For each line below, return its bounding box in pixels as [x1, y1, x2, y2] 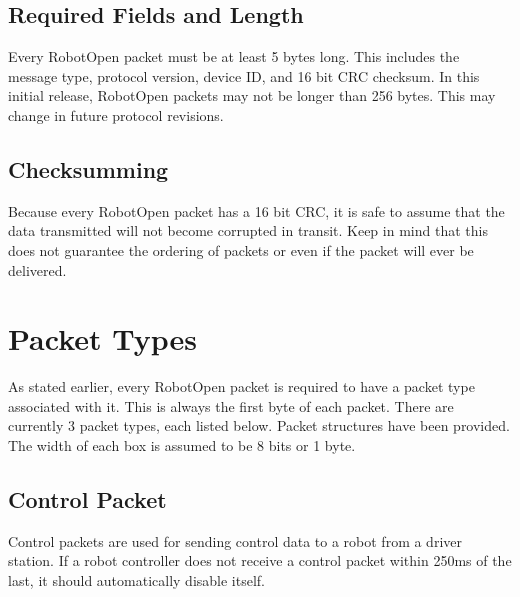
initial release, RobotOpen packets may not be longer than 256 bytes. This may [8, 85, 496, 106]
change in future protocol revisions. [8, 104, 224, 125]
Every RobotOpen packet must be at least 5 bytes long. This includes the [8, 46, 460, 67]
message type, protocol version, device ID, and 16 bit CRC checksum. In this [8, 65, 480, 86]
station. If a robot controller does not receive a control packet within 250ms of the [8, 550, 512, 571]
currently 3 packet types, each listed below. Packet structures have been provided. [8, 415, 510, 436]
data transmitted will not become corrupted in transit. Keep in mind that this [8, 220, 488, 241]
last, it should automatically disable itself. [8, 570, 265, 591]
